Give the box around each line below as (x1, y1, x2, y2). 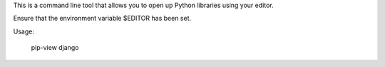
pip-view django (31, 43, 79, 52)
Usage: (13, 27, 35, 36)
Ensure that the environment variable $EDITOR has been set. (13, 14, 192, 23)
